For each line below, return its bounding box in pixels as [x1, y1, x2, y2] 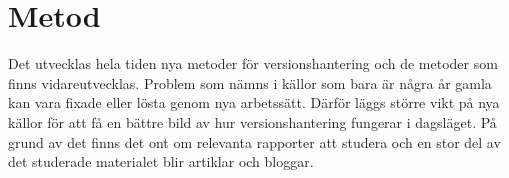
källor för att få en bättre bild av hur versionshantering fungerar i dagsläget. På [8, 111, 497, 132]
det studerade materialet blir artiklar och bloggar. [8, 151, 314, 172]
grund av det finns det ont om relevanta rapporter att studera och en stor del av [8, 131, 501, 152]
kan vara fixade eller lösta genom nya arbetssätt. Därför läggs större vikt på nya [8, 92, 500, 113]
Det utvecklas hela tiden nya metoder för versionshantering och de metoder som [8, 53, 498, 74]
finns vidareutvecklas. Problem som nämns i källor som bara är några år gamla [8, 72, 492, 93]
